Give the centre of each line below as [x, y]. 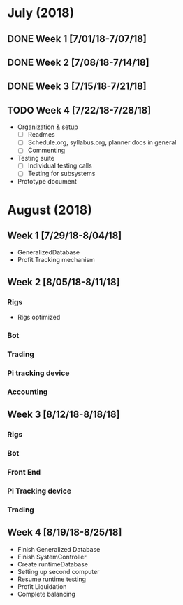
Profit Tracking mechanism [56, 260]
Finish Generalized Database [59, 549]
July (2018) [41, 13]
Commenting [46, 150]
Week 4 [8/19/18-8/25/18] [65, 532]
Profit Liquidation [42, 586]
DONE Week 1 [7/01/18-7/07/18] [77, 39]
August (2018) [50, 210]
